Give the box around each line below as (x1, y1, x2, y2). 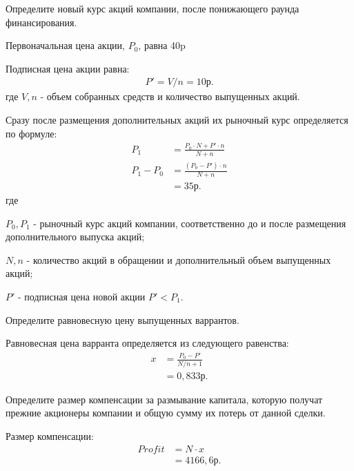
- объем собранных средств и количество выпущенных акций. (40, 89, 300, 104)
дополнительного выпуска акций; (6, 229, 145, 244)
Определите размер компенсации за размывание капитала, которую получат (6, 392, 323, 406)
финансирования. (6, 15, 77, 29)
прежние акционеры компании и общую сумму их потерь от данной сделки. (6, 405, 326, 420)
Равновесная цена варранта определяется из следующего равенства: (6, 336, 289, 350)
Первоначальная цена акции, (6, 38, 125, 52)
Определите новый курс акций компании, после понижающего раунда (6, 1, 299, 15)
